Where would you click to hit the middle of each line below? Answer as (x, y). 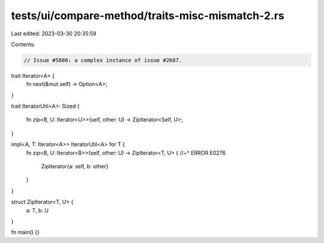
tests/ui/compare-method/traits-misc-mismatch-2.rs (148, 16)
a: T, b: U (37, 210)
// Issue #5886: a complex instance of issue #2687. (103, 60)
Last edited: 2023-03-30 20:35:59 (54, 34)
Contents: (23, 44)
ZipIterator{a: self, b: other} (75, 166)
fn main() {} (25, 232)
